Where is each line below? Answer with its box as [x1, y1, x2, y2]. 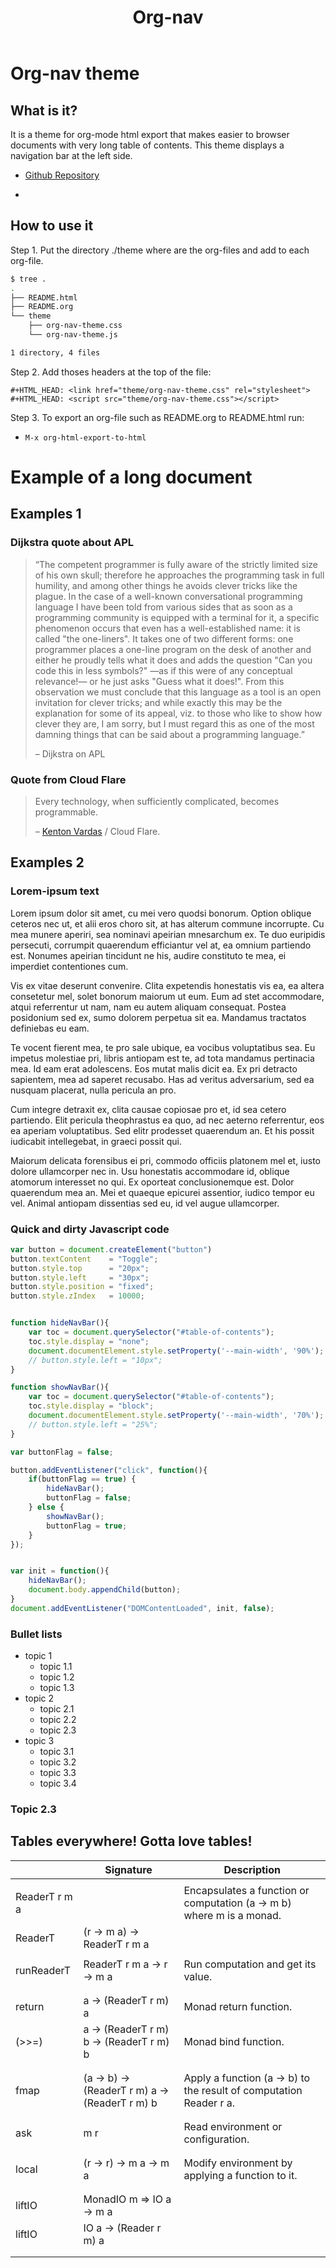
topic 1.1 [39, 1661, 73, 1673]
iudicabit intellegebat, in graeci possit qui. [10, 1135, 182, 1147]
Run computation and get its [183, 1957, 317, 1971]
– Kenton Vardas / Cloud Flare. [34, 825, 161, 837]
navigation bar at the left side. [10, 150, 133, 161]
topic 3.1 [39, 1746, 75, 1758]
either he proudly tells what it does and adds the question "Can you [34, 654, 313, 666]
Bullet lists [10, 1627, 63, 1641]
